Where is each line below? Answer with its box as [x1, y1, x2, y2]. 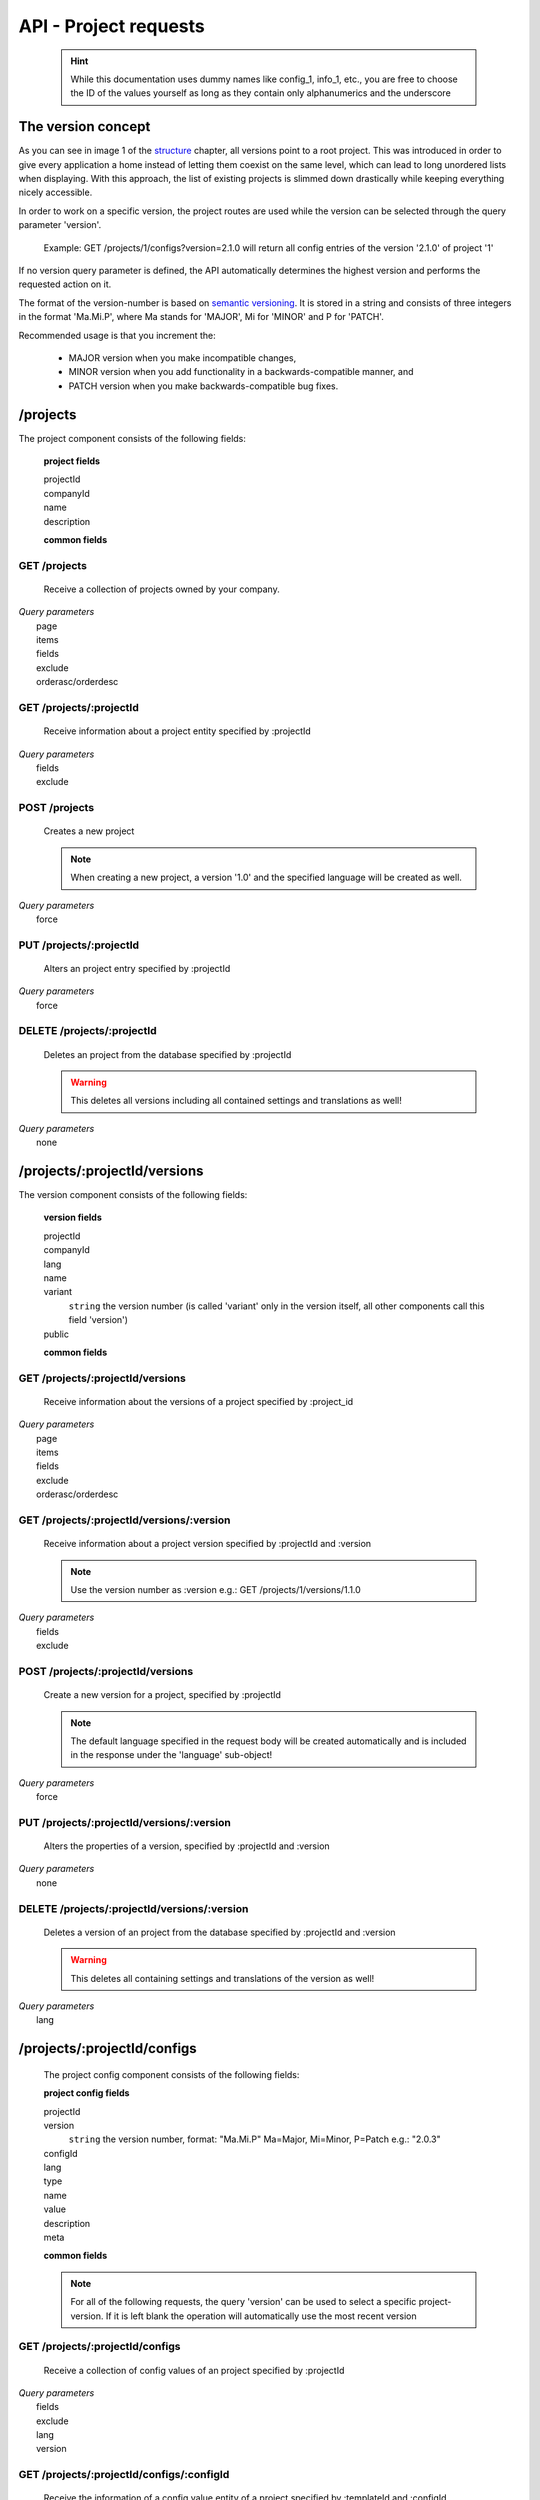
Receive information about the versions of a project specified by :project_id [43, 1395, 354, 1407]
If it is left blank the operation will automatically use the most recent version [105, 2310, 417, 2322]
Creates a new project [43, 825, 135, 837]
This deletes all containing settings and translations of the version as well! [70, 1972, 375, 1984]
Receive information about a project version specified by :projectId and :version [43, 1538, 372, 1550]
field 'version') [68, 1314, 129, 1326]
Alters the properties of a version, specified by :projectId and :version [43, 1840, 330, 1852]
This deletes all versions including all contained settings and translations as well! [70, 1095, 402, 1107]
